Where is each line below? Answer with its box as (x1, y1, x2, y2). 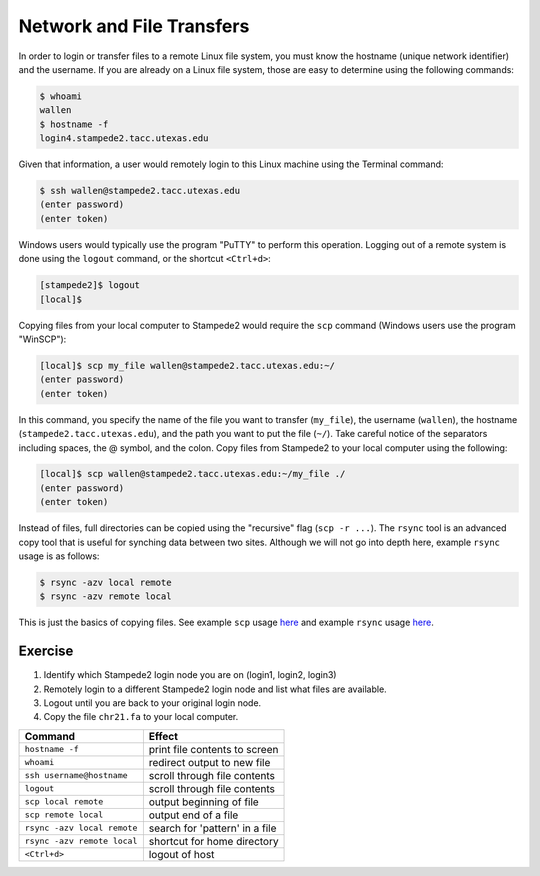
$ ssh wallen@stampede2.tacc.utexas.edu (39, 185, 240, 197)
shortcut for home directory (148, 834, 279, 848)
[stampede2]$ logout (39, 280, 140, 291)
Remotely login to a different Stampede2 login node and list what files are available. (43, 683, 387, 695)
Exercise (18, 643, 74, 660)
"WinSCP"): (18, 333, 67, 345)
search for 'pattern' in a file (148, 821, 277, 835)
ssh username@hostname (24, 770, 129, 781)
